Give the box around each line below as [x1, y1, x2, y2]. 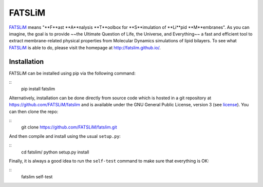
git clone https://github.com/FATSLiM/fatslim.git [21, 124, 117, 130]
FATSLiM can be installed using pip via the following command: [9, 70, 136, 76]
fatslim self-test [21, 173, 53, 180]
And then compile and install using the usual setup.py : [9, 133, 121, 139]
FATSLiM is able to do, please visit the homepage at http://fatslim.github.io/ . [9, 44, 161, 51]
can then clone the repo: [9, 109, 58, 114]
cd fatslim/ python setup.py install [21, 149, 90, 155]
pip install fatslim [21, 86, 56, 92]
